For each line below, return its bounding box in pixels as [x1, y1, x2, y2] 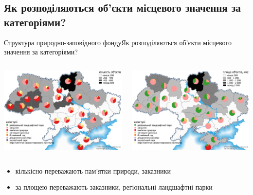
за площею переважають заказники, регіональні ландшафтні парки [15, 182, 213, 192]
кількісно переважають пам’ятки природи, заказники [15, 165, 171, 176]
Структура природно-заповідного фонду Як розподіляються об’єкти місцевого [4, 37, 232, 47]
